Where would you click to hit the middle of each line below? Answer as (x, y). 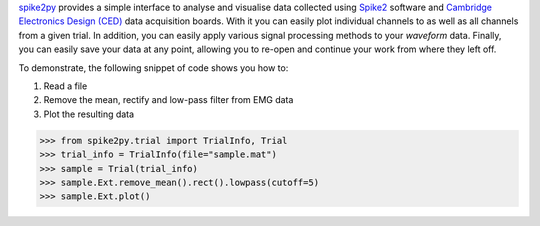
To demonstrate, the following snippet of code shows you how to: (153, 67)
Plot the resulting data (89, 114)
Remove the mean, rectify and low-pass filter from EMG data (168, 100)
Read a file (65, 86)
